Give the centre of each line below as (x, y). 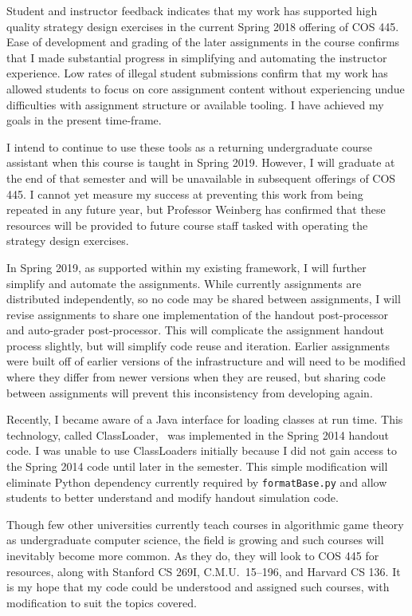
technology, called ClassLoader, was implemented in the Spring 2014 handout (198, 434)
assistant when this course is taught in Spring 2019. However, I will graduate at (201, 162)
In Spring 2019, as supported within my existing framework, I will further (186, 267)
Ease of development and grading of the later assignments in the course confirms (203, 42)
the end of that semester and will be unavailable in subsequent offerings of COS (201, 178)
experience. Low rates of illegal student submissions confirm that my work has (197, 73)
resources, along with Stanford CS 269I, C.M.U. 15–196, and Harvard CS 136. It (204, 571)
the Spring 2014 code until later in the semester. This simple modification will (197, 466)
